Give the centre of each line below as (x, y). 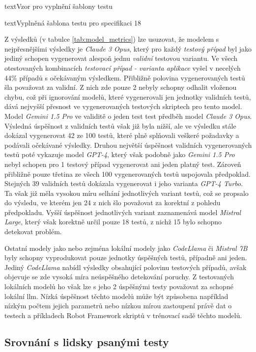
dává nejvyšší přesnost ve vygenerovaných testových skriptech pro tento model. (123, 106)
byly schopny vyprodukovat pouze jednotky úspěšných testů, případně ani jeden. (126, 257)
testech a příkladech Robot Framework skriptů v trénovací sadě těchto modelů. (123, 315)
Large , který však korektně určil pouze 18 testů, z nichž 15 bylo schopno (113, 222)
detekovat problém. (33, 231)
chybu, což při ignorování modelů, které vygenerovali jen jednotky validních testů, (128, 96)
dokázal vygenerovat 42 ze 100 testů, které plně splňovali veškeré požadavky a (122, 135)
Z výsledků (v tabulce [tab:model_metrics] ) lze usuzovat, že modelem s (112, 39)
